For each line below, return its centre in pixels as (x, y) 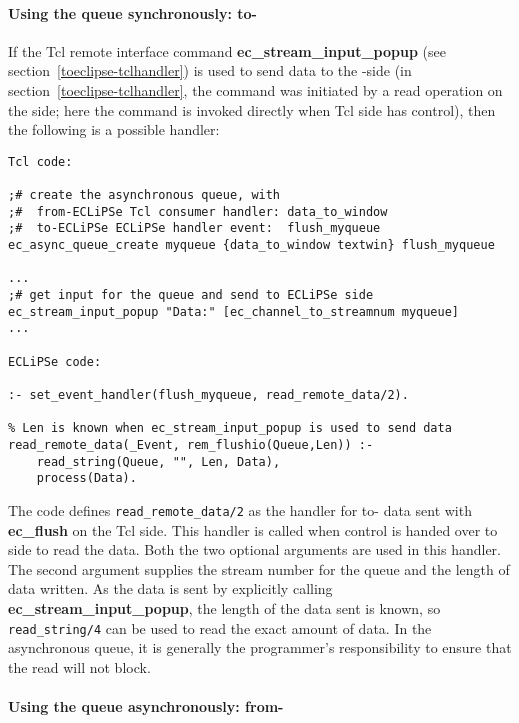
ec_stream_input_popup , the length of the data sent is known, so (224, 607)
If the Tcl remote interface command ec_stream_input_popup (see (227, 50)
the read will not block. (79, 666)
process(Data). (86, 478)
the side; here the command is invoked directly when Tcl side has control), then (252, 109)
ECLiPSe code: (55, 361)
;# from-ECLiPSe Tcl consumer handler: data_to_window (198, 211)
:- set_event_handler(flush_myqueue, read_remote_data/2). (208, 394)
